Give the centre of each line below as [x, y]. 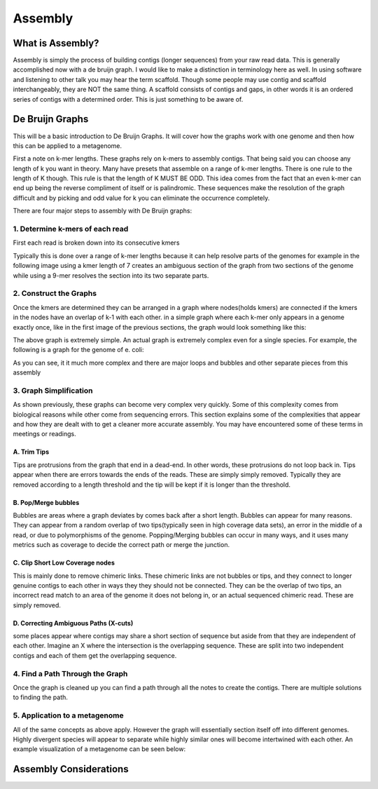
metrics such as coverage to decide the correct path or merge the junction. [121, 545]
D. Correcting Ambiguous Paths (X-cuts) [73, 623]
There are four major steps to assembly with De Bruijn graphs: [103, 211]
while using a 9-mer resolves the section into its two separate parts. [111, 275]
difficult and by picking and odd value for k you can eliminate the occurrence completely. [141, 198]
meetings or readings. [44, 434]
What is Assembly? [56, 43]
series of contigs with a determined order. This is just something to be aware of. [128, 99]
